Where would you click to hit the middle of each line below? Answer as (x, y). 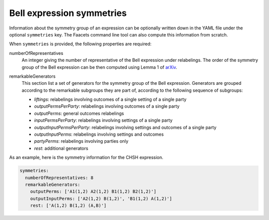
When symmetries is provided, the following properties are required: (80, 44)
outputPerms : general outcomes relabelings (79, 113)
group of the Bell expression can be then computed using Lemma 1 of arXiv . (99, 67)
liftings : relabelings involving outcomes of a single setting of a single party (110, 99)
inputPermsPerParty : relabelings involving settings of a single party (103, 120)
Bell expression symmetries (68, 13)
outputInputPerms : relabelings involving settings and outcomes (99, 134)
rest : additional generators (61, 148)
